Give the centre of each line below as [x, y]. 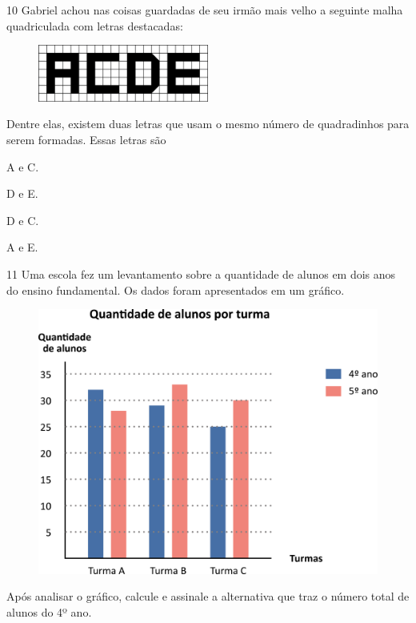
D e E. [22, 193]
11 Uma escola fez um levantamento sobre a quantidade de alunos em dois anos [201, 273]
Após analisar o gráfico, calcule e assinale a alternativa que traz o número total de [208, 596]
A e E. [22, 247]
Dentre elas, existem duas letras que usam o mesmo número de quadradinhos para [208, 124]
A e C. [23, 166]
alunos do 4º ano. [49, 611]
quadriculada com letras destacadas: [95, 25]
